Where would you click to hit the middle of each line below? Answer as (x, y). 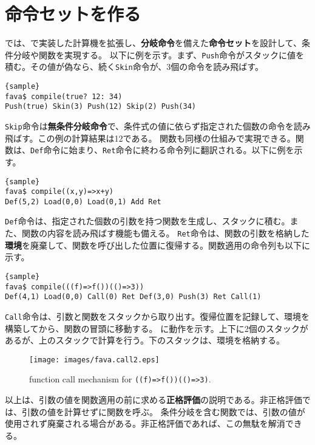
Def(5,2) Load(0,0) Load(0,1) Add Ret (83, 202)
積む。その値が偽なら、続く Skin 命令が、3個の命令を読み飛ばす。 (134, 67)
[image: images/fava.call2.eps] (94, 360)
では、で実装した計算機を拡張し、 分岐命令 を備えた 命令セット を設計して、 (153, 43)
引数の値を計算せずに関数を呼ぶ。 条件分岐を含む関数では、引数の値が (163, 411)
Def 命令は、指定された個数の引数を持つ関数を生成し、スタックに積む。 (147, 221)
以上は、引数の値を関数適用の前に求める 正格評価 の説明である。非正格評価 (154, 400)
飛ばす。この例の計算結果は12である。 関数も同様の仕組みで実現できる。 (150, 138)
